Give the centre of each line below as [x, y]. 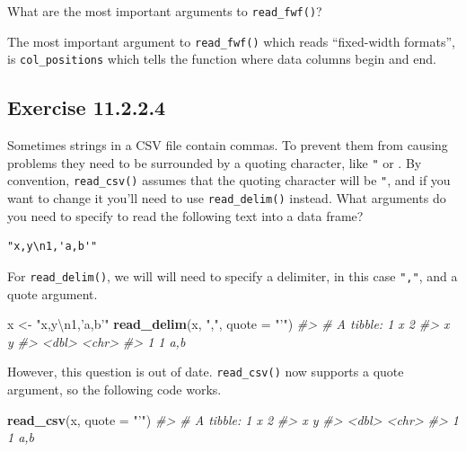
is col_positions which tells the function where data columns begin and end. [222, 59]
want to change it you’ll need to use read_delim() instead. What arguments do [227, 198]
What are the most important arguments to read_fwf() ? [165, 11]
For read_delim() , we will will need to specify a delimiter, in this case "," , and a [233, 275]
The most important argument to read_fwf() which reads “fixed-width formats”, [231, 41]
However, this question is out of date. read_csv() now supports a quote [206, 372]
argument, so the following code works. [114, 390]
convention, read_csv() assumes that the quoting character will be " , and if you [229, 180]
